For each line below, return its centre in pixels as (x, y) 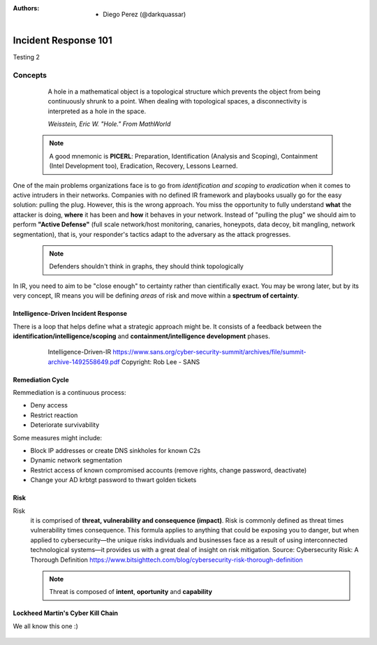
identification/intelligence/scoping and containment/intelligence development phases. (141, 336)
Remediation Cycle (41, 379)
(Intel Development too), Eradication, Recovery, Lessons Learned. (143, 166)
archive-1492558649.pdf (84, 362)
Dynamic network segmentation (76, 461)
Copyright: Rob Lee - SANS (161, 362)
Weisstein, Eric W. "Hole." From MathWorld (109, 124)
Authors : (26, 8)
